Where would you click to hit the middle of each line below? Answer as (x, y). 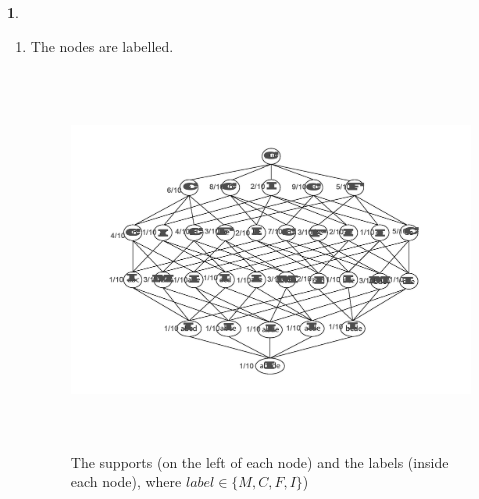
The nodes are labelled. (102, 45)
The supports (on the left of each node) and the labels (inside (259, 461)
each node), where (126, 481)
